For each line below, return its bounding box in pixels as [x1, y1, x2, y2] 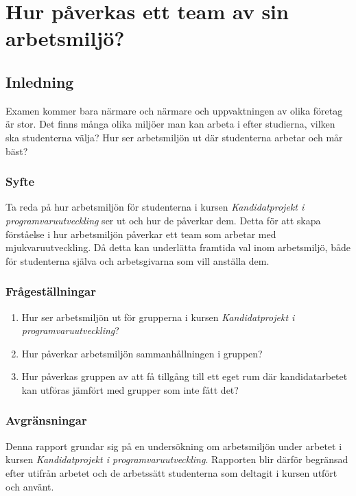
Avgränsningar [5, 412, 87, 429]
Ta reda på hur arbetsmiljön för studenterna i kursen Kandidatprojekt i [5, 200, 305, 214]
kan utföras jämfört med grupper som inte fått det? [21, 382, 239, 397]
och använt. [5, 479, 54, 493]
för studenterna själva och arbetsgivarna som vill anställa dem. [5, 253, 270, 268]
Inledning [5, 71, 74, 92]
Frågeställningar [5, 283, 96, 300]
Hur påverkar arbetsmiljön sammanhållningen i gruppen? [21, 346, 263, 360]
